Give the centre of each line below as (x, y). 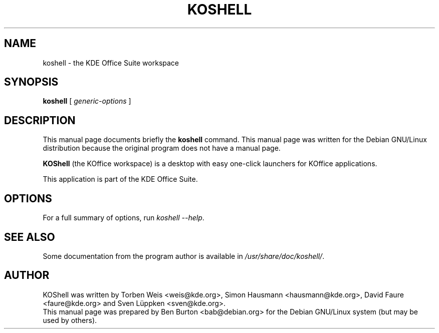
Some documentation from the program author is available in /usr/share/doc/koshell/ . (184, 256)
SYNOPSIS (31, 82)
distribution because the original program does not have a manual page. (162, 148)
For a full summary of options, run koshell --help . (124, 218)
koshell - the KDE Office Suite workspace (111, 63)
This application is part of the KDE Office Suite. (120, 179)
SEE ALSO (30, 237)
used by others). (70, 320)
